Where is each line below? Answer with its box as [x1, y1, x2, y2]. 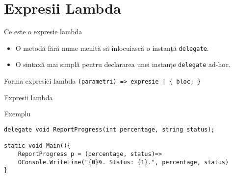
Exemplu [4, 109, 31, 119]
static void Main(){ [4, 142, 71, 150]
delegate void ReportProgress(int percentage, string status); [4, 126, 215, 133]
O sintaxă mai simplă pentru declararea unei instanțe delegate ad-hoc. [15, 59, 231, 69]
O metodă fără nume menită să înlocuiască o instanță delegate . [15, 43, 209, 53]
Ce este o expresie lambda [4, 26, 82, 37]
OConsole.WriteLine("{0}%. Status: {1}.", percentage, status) [18, 158, 229, 166]
